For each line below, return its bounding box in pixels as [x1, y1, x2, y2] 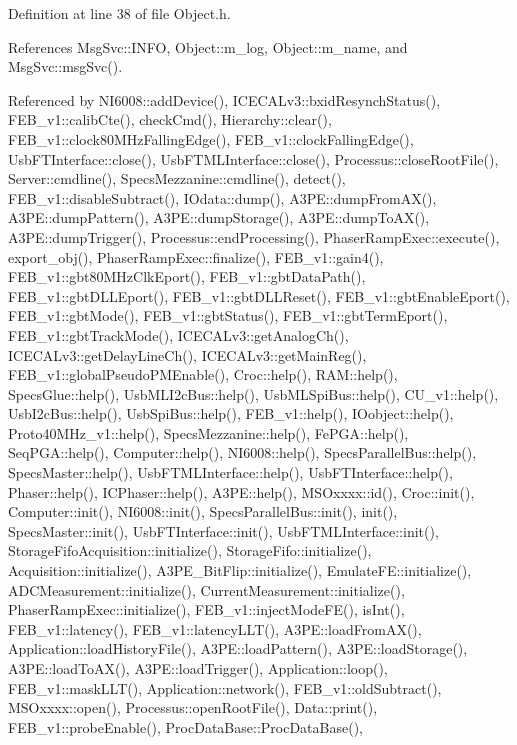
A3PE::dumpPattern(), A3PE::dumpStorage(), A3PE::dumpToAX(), [8, 207, 430, 228]
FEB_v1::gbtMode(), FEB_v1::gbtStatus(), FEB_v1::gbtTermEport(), [8, 305, 448, 326]
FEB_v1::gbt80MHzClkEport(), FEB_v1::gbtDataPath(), [8, 266, 366, 287]
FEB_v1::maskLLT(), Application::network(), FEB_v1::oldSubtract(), [8, 677, 442, 698]
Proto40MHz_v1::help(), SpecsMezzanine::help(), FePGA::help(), [8, 422, 409, 443]
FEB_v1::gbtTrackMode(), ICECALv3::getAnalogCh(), [8, 324, 349, 345]
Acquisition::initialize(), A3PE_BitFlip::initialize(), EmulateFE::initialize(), [8, 560, 472, 581]
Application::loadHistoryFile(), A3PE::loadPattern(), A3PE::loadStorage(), [8, 638, 468, 659]
